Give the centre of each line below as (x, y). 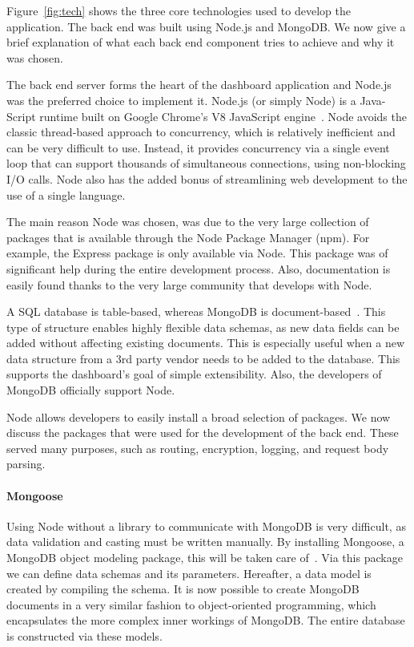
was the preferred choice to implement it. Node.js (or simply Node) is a (181, 100)
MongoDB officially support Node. (91, 390)
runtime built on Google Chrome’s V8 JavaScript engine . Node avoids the (223, 116)
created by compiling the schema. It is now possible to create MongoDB (183, 589)
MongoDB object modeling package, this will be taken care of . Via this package (205, 558)
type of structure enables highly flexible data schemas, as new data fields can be (203, 327)
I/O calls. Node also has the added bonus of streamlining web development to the (207, 178)
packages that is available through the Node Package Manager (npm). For (188, 237)
